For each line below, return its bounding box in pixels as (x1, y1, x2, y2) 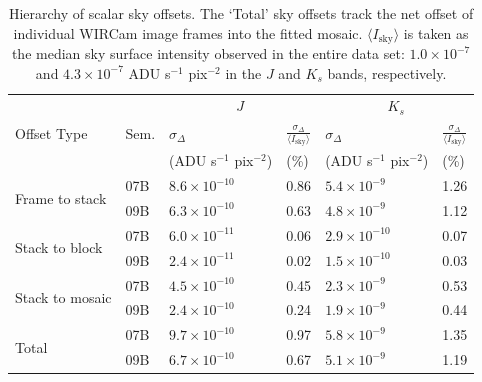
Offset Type (15, 122, 88, 143)
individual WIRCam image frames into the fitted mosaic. (13, 22, 363, 43)
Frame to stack (15, 187, 107, 208)
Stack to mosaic (15, 286, 112, 307)
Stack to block (15, 237, 103, 258)
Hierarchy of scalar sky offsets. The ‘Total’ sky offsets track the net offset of (8, 3, 474, 23)
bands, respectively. (327, 62, 447, 83)
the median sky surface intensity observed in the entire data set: (11, 43, 405, 64)
